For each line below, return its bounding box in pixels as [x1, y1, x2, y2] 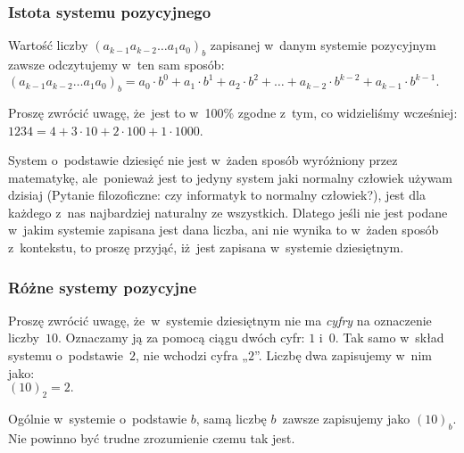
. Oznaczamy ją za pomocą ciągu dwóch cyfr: [58, 328, 305, 347]
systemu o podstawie [8, 346, 123, 365]
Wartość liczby [8, 36, 88, 54]
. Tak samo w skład [335, 328, 444, 347]
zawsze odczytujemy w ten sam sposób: [8, 55, 225, 74]
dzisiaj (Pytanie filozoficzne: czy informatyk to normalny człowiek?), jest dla [8, 185, 426, 204]
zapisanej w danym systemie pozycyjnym [210, 36, 436, 54]
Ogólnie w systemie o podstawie [8, 409, 187, 428]
